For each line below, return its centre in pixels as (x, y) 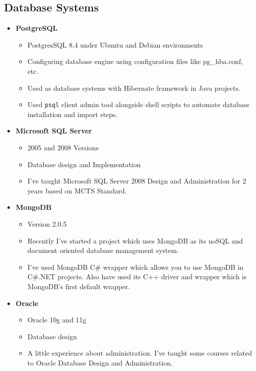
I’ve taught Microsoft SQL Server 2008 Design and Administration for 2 (137, 181)
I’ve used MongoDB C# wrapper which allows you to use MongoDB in (135, 267)
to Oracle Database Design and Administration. (100, 362)
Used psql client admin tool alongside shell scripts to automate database (138, 104)
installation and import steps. (72, 114)
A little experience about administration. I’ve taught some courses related (140, 353)
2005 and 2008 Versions (63, 148)
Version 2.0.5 (47, 223)
